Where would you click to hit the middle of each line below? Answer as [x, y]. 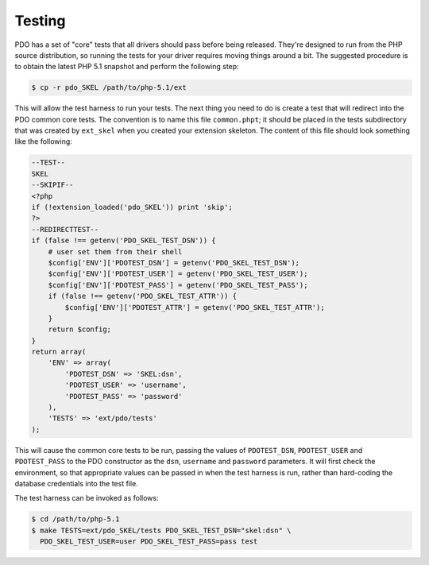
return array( [59, 352]
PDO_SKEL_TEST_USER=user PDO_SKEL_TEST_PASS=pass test [149, 542]
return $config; [79, 329]
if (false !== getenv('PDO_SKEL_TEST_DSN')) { [124, 241]
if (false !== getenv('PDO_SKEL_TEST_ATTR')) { [143, 296]
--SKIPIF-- [52, 185]
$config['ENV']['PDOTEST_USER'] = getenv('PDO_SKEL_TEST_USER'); [178, 274]
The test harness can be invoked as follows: [87, 498]
